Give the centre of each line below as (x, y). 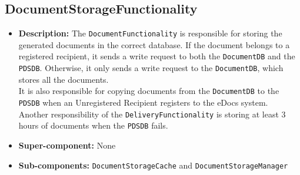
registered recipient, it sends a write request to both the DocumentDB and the (157, 56)
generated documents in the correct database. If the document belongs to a (154, 44)
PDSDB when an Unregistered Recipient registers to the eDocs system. (143, 102)
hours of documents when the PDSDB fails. (93, 125)
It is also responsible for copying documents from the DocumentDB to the (149, 91)
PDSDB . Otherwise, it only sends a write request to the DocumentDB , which (151, 68)
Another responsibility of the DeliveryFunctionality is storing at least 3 (152, 114)
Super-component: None (67, 145)
